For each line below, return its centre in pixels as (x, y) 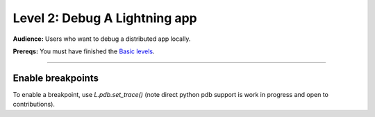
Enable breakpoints (56, 78)
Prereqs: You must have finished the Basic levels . (84, 51)
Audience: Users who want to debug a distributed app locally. (102, 39)
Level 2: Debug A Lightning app (105, 18)
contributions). (34, 105)
